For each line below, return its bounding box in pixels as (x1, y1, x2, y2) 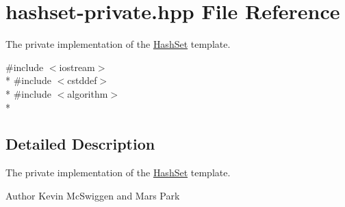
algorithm (67, 86, 108, 100)
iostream (59, 59, 95, 74)
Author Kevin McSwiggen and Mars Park (5, 188, 180, 202)
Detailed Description (5, 133, 155, 154)
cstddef (67, 73, 97, 87)
